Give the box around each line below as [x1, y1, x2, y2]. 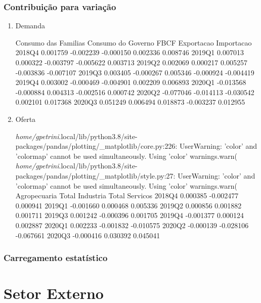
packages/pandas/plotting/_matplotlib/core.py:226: [15, 141, 178, 151]
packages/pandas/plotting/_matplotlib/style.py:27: [15, 170, 176, 181]
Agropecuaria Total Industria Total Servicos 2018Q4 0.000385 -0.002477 [15, 190, 239, 201]
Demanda [15, 20, 45, 31]
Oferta [15, 113, 36, 124]
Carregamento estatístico [4, 251, 108, 264]
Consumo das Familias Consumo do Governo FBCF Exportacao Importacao [15, 37, 252, 48]
